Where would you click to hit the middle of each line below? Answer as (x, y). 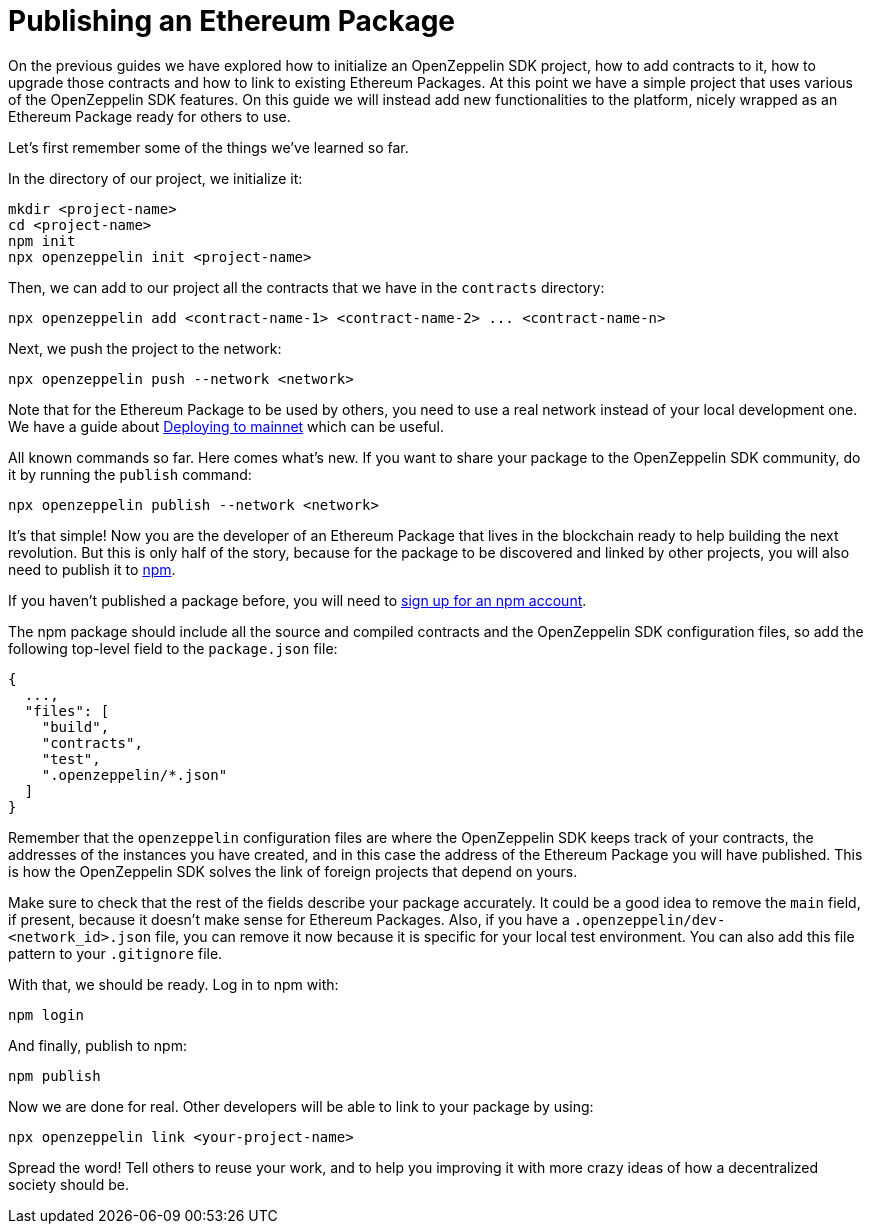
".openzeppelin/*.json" (134, 774)
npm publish (54, 1075)
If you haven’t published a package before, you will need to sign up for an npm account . (297, 600)
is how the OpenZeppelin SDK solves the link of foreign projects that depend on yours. (293, 871)
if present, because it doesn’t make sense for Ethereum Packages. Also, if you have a (289, 919)
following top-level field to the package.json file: (173, 648)
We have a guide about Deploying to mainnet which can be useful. (226, 426)
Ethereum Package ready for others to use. (149, 116)
